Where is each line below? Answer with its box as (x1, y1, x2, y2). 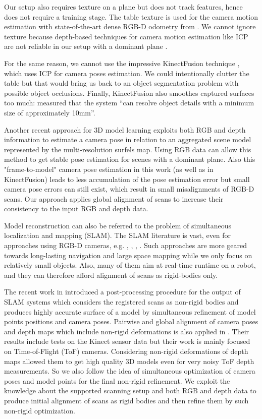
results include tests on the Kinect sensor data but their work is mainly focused (4, 336, 250, 346)
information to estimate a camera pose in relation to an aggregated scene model (4, 134, 251, 145)
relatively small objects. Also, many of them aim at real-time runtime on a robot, (4, 260, 256, 270)
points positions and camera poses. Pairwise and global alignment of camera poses (4, 316, 258, 327)
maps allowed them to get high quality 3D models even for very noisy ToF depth (4, 355, 254, 366)
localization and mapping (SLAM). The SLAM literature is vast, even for (4, 230, 231, 241)
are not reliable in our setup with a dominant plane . (4, 41, 168, 51)
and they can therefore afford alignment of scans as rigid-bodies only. (4, 269, 218, 280)
